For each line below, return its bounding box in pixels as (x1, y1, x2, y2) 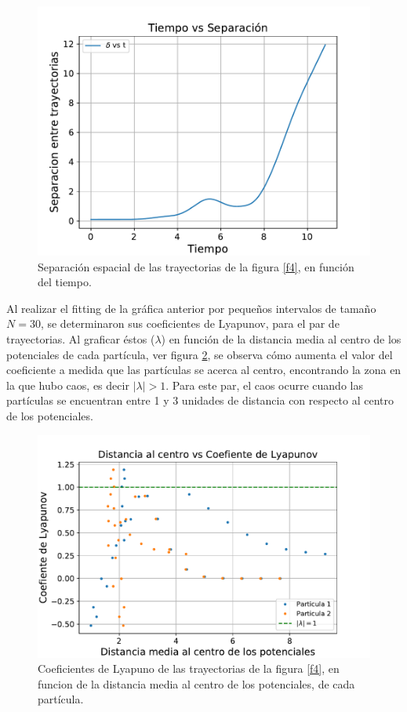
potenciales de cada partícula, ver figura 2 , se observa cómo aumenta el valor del (6, 346, 393, 362)
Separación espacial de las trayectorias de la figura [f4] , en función (38, 258, 354, 274)
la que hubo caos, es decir (6, 376, 129, 393)
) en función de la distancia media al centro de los (161, 330, 402, 347)
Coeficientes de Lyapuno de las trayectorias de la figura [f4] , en (38, 660, 340, 677)
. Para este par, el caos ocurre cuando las (165, 376, 363, 393)
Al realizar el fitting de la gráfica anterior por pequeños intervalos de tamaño (6, 300, 376, 316)
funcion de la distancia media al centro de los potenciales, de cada (38, 675, 355, 692)
